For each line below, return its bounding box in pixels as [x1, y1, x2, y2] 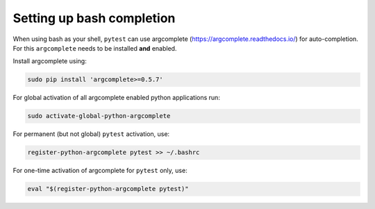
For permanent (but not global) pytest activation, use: [12, 130, 170, 138]
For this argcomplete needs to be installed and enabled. [12, 44, 177, 52]
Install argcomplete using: [12, 57, 87, 65]
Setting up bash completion [12, 10, 176, 26]
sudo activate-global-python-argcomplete [27, 112, 171, 120]
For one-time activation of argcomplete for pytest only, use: [12, 167, 187, 175]
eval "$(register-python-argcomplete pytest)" [27, 185, 189, 193]
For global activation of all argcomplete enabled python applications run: [12, 94, 220, 102]
